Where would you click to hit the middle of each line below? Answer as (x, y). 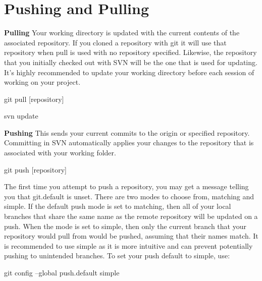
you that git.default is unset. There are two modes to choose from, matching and (129, 196)
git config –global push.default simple (62, 272)
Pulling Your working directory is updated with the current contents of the (122, 33)
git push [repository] (35, 169)
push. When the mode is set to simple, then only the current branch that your (125, 226)
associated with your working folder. (60, 153)
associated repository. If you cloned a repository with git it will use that (115, 42)
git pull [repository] (34, 99)
